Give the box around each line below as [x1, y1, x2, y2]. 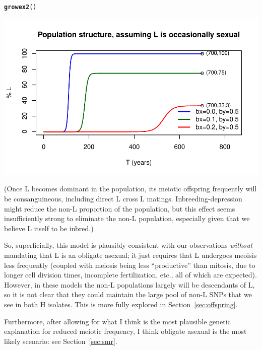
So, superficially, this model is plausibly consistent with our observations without [4, 240, 253, 250]
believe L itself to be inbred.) [4, 223, 94, 233]
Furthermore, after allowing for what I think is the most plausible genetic [4, 316, 231, 326]
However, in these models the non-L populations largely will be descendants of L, [4, 279, 255, 290]
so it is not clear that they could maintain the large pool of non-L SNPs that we [4, 289, 252, 300]
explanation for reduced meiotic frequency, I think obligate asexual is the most [4, 326, 247, 336]
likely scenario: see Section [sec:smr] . [4, 335, 117, 346]
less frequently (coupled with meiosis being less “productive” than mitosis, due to [4, 259, 255, 270]
